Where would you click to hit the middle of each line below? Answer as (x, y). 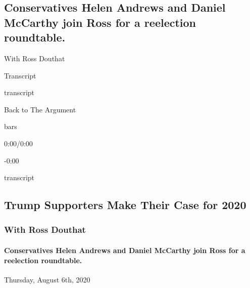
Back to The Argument (40, 109)
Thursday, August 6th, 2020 (47, 279)
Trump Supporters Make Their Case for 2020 (125, 205)
